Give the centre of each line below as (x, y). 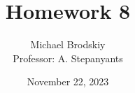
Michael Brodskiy (68, 44)
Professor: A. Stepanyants (68, 58)
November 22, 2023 (68, 81)
